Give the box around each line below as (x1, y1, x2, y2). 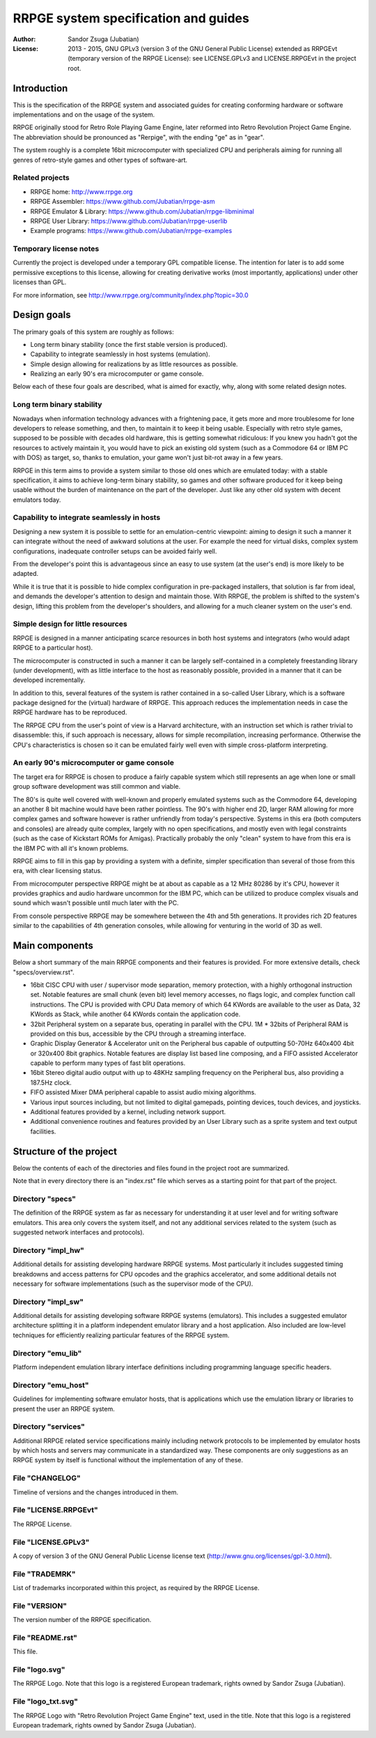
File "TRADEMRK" (13, 1569, 76, 1579)
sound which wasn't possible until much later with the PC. (13, 899, 179, 907)
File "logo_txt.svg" (13, 1697, 78, 1707)
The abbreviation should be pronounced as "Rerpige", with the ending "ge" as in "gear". (13, 133, 265, 141)
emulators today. (13, 496, 61, 504)
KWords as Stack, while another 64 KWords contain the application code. (30, 1010, 241, 1018)
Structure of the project (13, 1145, 118, 1157)
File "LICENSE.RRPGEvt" (13, 1505, 98, 1515)
